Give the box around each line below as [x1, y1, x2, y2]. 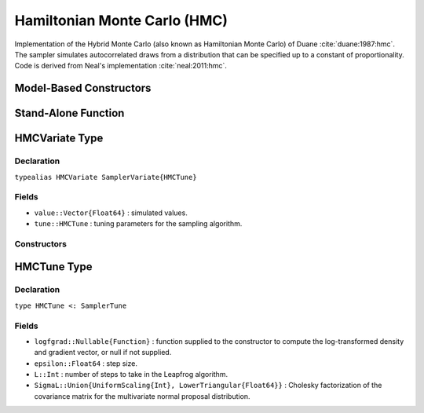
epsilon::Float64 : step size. [34, 358, 137, 368]
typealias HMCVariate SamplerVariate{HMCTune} [14, 173, 197, 181]
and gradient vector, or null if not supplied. [34, 348, 172, 357]
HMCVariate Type [14, 132, 104, 145]
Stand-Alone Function [14, 107, 125, 120]
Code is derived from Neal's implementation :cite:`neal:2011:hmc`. [14, 61, 228, 71]
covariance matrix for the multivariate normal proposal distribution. [34, 391, 250, 400]
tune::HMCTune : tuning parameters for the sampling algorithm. [34, 219, 243, 228]
